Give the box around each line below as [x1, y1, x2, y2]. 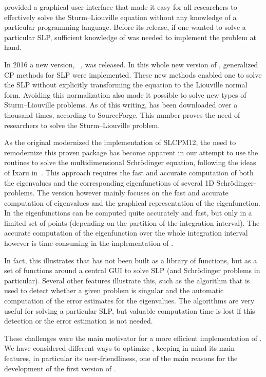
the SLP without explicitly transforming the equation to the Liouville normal [4, 79, 248, 90]
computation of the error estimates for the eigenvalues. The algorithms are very [4, 295, 255, 306]
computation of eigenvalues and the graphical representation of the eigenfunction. [4, 197, 260, 208]
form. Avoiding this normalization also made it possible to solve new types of [4, 89, 246, 100]
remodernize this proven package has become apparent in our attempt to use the [4, 147, 258, 157]
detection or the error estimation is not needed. [4, 315, 153, 326]
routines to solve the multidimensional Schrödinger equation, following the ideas [4, 157, 256, 168]
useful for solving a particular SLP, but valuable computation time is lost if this [4, 305, 255, 316]
